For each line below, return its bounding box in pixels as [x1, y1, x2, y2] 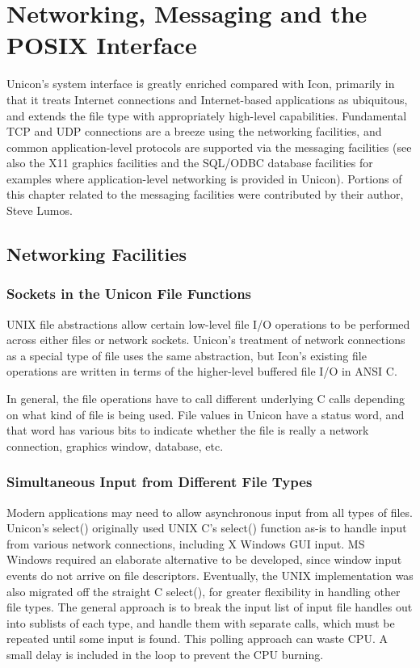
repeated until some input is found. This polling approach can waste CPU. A [6, 630, 388, 647]
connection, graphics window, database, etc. [6, 437, 224, 454]
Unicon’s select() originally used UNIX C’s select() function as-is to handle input [6, 519, 407, 536]
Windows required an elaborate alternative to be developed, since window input [6, 551, 402, 568]
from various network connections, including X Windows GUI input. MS [6, 535, 365, 552]
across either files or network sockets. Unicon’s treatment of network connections [6, 331, 405, 348]
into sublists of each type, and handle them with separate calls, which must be [6, 614, 395, 631]
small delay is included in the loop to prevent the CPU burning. [6, 645, 324, 662]
